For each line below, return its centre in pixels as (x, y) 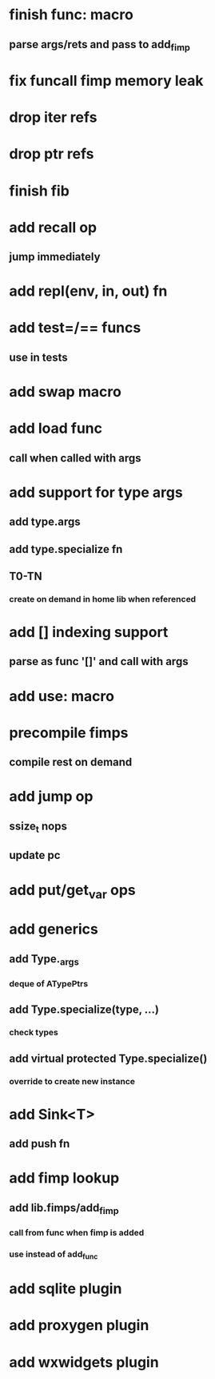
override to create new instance (72, 1081)
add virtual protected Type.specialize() (108, 1058)
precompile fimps (69, 733)
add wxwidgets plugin (84, 1362)
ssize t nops (38, 827)
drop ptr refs (52, 154)
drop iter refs (53, 117)
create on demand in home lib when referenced (103, 599)
